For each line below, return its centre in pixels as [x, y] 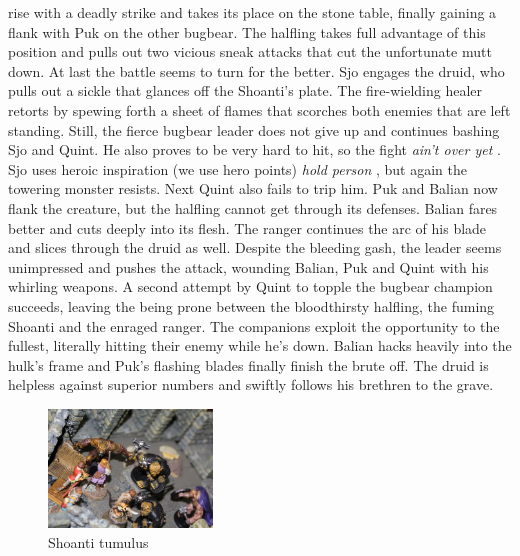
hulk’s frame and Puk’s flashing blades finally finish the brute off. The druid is [248, 364]
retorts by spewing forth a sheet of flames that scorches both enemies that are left [259, 109]
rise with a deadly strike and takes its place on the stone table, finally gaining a [252, 12]
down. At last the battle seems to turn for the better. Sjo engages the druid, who [256, 70]
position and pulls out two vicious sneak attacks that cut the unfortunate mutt [250, 51]
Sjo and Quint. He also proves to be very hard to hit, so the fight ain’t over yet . [254, 149]
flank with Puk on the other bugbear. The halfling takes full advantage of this [247, 31]
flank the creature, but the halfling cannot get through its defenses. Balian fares [253, 207]
